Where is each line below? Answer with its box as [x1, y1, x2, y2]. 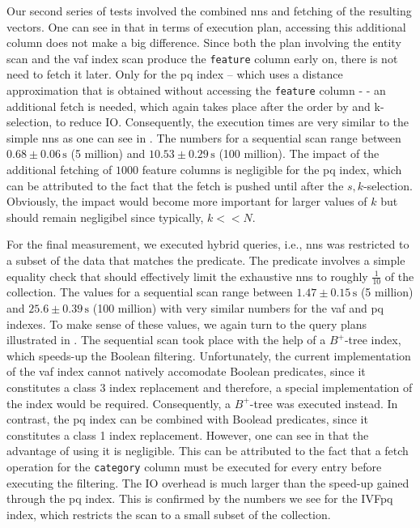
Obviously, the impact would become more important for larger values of [6, 193, 367, 210]
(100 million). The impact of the [218, 145, 380, 162]
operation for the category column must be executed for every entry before [6, 458, 382, 475]
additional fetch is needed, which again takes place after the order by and [6, 97, 371, 114]
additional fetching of [6, 161, 112, 178]
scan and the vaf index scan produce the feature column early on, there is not [6, 49, 398, 66]
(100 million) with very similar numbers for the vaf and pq [92, 300, 384, 317]
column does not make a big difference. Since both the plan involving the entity [6, 34, 401, 51]
